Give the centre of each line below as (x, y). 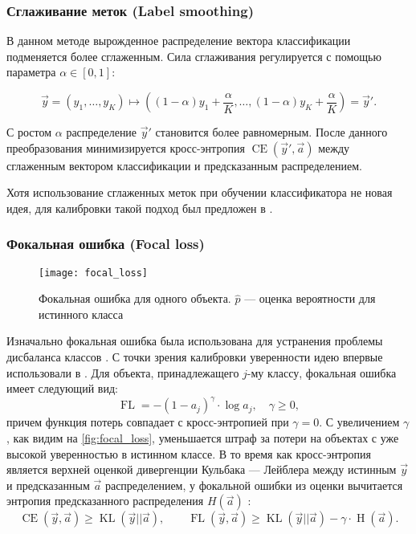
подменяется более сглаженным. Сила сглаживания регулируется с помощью (194, 56)
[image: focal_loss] (94, 273)
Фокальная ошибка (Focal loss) (106, 244)
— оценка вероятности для (310, 298)
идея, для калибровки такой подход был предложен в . (140, 208)
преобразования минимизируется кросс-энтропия (126, 147)
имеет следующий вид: (62, 388)
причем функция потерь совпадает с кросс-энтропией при (148, 422)
